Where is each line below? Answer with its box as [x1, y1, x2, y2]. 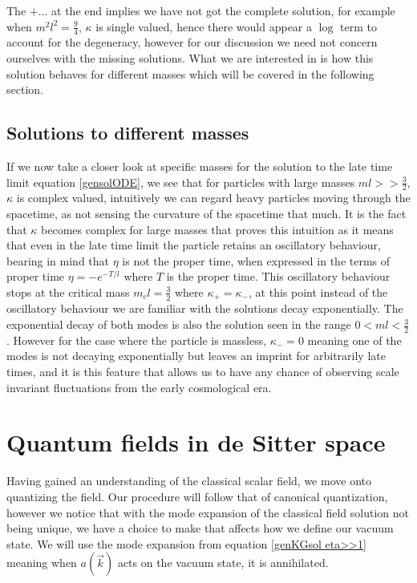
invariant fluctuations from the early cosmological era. [6, 379, 272, 395]
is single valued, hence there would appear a [95, 18, 313, 34]
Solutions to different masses [6, 120, 249, 145]
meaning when [6, 554, 77, 571]
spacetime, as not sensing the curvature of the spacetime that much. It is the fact [6, 205, 407, 222]
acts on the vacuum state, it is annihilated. [117, 554, 329, 571]
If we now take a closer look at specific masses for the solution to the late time [6, 158, 393, 174]
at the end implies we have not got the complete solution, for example [51, 2, 395, 18]
